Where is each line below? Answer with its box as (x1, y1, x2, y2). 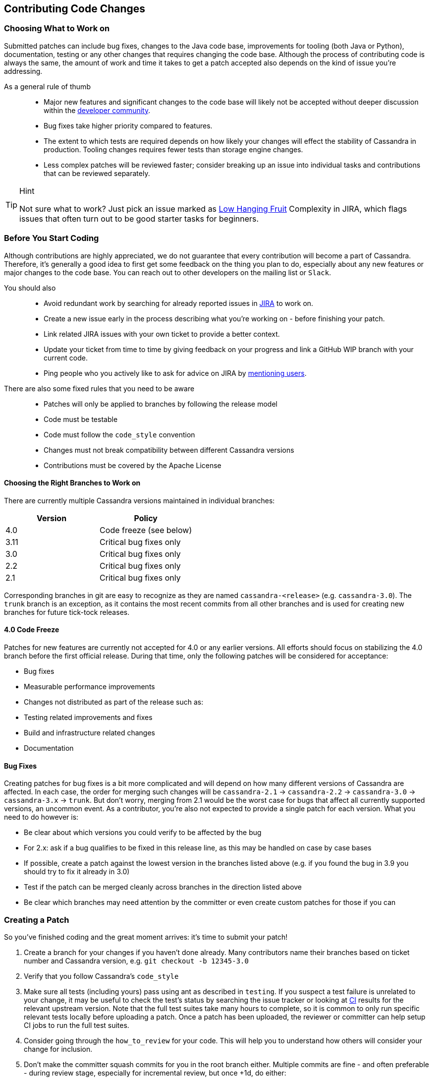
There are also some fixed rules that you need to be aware (4, 384, 195, 393)
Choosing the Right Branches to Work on (4, 479, 141, 487)
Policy (134, 513, 158, 523)
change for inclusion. (24, 1044, 93, 1053)
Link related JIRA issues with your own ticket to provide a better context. (44, 329, 280, 338)
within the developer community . (44, 106, 151, 115)
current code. (44, 353, 88, 362)
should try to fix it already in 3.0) (24, 867, 130, 876)
